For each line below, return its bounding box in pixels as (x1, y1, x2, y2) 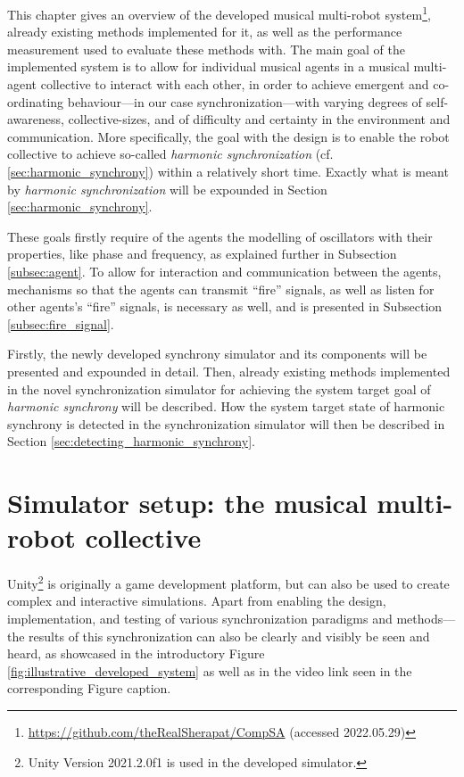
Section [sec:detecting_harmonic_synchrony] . (7, 432, 255, 450)
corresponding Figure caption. (7, 679, 171, 698)
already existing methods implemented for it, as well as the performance (7, 22, 402, 41)
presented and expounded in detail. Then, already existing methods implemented (7, 361, 451, 380)
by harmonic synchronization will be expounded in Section (7, 179, 327, 198)
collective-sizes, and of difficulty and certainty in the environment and (68, 110, 451, 128)
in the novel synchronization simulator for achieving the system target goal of (7, 379, 431, 398)
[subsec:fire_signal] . (7, 314, 114, 333)
